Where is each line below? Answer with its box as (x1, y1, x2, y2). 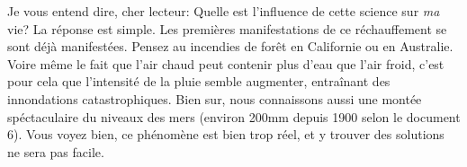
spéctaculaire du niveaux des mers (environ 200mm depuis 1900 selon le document (7, 107, 461, 126)
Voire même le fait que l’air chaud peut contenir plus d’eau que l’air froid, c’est (7, 54, 445, 73)
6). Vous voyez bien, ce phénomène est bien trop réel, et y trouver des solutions (7, 125, 445, 144)
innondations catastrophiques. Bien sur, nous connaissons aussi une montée (7, 89, 422, 108)
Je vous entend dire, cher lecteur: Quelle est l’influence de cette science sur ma (7, 2, 440, 20)
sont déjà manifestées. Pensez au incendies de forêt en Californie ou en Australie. (7, 37, 454, 56)
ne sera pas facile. (7, 142, 104, 161)
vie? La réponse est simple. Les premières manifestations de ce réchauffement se (7, 19, 447, 38)
